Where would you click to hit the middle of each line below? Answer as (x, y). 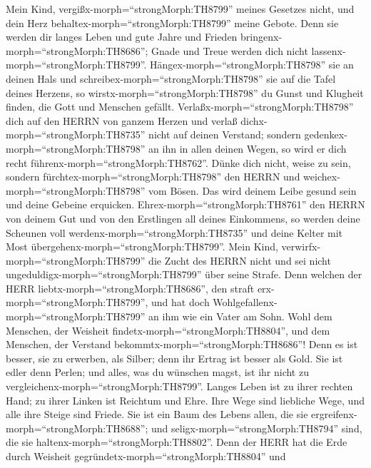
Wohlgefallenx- (245, 302)
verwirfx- (301, 246)
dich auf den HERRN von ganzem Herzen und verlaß (122, 120)
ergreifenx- (334, 414)
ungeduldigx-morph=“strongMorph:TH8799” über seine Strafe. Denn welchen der (184, 274)
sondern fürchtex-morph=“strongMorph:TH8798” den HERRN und (153, 177)
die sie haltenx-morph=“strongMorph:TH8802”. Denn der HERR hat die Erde (177, 442)
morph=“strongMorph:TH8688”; (77, 428)
